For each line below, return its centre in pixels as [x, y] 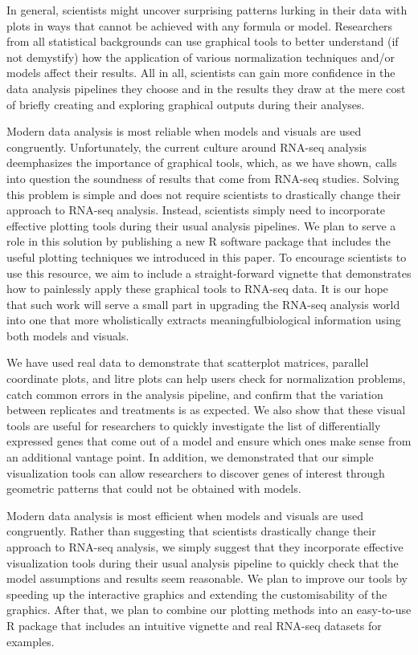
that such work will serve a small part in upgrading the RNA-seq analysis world [203, 304]
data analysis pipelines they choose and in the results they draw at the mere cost [206, 88]
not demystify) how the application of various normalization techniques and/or [201, 57]
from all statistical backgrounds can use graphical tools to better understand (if [203, 41]
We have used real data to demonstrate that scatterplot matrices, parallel [188, 362]
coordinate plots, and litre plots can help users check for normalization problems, [206, 378]
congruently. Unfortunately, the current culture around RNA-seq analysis [186, 146]
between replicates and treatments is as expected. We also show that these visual [206, 410]
